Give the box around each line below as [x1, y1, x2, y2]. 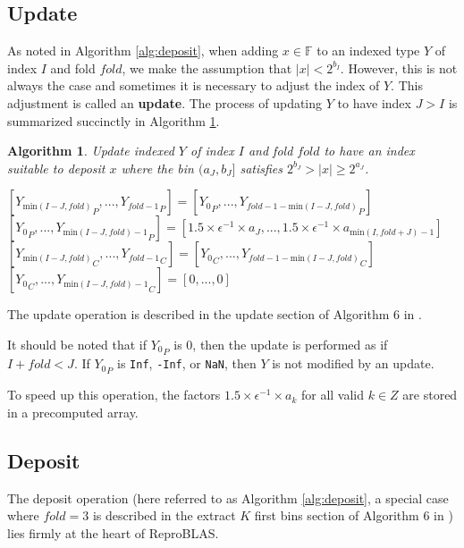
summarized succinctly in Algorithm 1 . [7, 111, 220, 130]
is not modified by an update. [272, 354, 434, 373]
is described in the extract [92, 506, 236, 525]
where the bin [121, 158, 194, 177]
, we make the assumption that [122, 58, 292, 77]
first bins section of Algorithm [254, 506, 419, 525]
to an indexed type [316, 41, 420, 60]
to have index [337, 93, 411, 112]
